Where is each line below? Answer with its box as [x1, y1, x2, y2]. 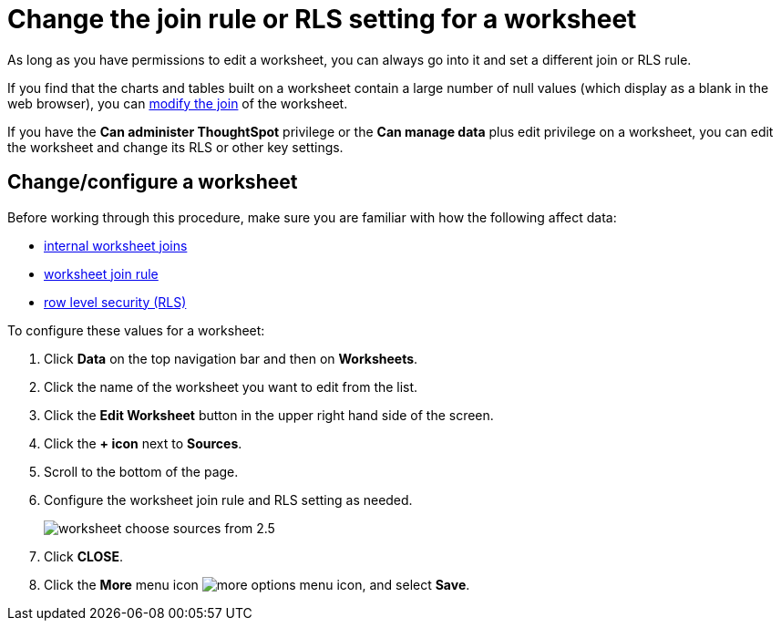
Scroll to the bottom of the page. [44, 463, 239, 479]
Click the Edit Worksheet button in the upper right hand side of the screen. [44, 407, 494, 423]
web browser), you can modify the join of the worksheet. [7, 95, 348, 111]
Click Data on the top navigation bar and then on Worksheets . [44, 350, 418, 366]
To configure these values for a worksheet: [7, 322, 265, 338]
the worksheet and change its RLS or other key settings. [7, 139, 344, 155]
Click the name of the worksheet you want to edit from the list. [44, 378, 418, 395]
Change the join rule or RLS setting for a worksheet [7, 4, 637, 35]
